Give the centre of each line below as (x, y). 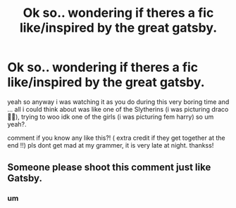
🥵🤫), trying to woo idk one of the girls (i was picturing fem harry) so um (111, 117)
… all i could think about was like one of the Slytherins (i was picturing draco (118, 109)
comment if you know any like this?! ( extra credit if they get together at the (116, 138)
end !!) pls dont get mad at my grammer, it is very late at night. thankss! (111, 145)
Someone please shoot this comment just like (109, 168)
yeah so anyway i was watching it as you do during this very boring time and (118, 102)
